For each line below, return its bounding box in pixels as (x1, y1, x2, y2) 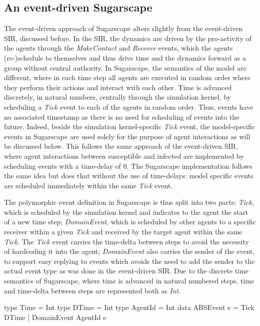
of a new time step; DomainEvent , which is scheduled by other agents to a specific (4, 216, 256, 227)
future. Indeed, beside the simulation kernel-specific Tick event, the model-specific (4, 121, 255, 132)
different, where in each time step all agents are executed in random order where (4, 72, 251, 83)
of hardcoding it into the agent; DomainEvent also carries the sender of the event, (4, 246, 255, 256)
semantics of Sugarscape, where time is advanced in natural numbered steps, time (4, 275, 254, 286)
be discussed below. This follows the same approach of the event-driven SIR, (4, 141, 238, 151)
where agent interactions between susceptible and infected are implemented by (4, 150, 244, 161)
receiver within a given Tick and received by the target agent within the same (4, 226, 242, 237)
